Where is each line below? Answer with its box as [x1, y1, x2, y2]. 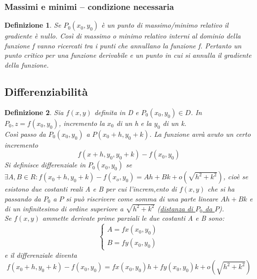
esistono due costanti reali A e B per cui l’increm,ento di [4, 184, 177, 194]
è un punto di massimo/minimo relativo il [101, 20, 229, 30]
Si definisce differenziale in [4, 159, 86, 170]
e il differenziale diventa [4, 249, 77, 260]
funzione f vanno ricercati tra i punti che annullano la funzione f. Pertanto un [4, 40, 242, 50]
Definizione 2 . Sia [4, 107, 64, 117]
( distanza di [157, 203, 193, 213]
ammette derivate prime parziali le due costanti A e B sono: [42, 213, 224, 223]
